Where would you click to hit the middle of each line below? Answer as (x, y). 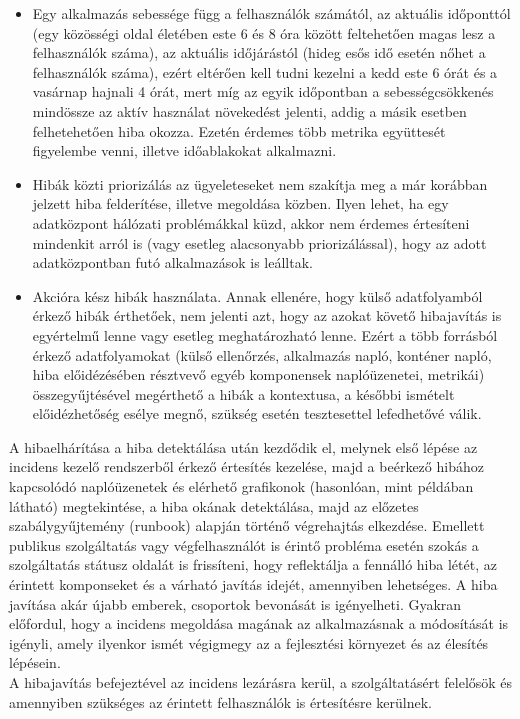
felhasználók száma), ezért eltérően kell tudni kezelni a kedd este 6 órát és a (265, 71)
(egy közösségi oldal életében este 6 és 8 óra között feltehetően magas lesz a (264, 32)
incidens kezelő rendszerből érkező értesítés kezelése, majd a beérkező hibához (246, 466)
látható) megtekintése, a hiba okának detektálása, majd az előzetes (214, 505)
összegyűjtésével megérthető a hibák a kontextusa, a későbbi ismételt (243, 393)
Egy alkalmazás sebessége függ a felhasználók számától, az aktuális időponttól (271, 13)
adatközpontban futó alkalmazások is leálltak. (172, 262)
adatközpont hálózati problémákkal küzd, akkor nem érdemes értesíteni (251, 222)
